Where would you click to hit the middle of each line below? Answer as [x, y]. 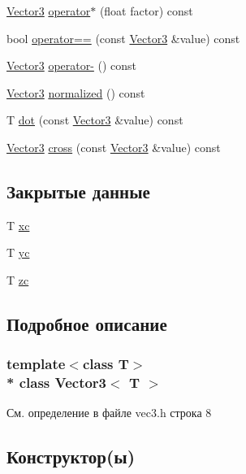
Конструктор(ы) [71, 457]
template [36, 364]
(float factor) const [146, 11]
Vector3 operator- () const [72, 65]
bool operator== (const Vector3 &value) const [123, 38]
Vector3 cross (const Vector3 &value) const [114, 147]
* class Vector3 [57, 383]
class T [106, 364]
